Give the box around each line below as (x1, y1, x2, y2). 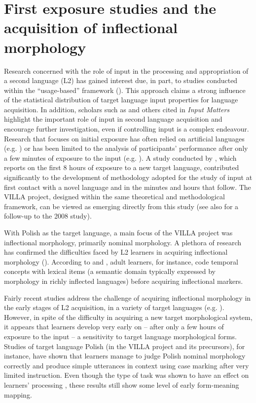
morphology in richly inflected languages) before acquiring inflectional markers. (4, 275, 243, 286)
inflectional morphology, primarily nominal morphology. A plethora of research (4, 237, 242, 247)
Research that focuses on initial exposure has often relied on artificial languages (4, 133, 245, 143)
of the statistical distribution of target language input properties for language (4, 94, 238, 105)
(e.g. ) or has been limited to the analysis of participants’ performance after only (4, 143, 248, 153)
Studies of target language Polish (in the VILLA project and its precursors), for (4, 341, 245, 351)
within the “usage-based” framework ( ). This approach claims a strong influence (4, 85, 246, 95)
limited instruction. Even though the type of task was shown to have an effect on (4, 370, 249, 380)
